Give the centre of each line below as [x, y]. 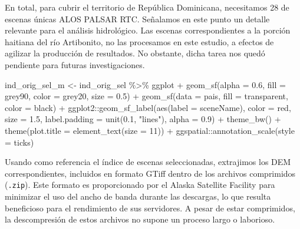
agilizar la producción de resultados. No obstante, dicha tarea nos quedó [135, 53]
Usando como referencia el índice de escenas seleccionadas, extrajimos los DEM [148, 162]
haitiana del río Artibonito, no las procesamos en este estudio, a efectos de [139, 41]
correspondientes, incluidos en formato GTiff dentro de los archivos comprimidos [150, 173]
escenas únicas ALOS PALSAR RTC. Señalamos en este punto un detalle [137, 18]
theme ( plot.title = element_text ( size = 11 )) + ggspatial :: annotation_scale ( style [150, 130]
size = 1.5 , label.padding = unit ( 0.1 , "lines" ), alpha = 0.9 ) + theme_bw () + [143, 119]
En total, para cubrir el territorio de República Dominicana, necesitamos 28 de [147, 7]
